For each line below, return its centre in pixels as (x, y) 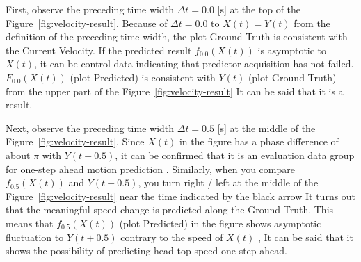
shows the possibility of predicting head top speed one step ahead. (146, 251)
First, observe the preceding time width (90, 9)
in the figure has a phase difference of (259, 141)
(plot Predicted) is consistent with (143, 77)
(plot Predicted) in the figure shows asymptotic (220, 223)
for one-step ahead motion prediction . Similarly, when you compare (150, 169)
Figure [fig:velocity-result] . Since (75, 141)
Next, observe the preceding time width (90, 128)
